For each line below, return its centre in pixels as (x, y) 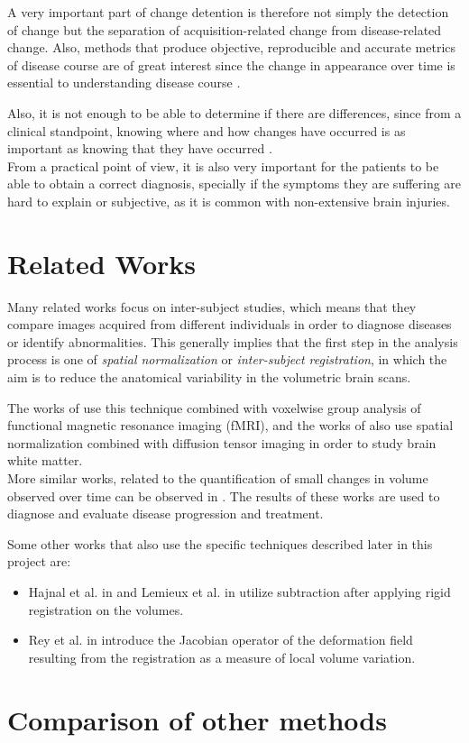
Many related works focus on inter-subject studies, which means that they (212, 306)
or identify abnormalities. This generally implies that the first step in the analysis (233, 341)
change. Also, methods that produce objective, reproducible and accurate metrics (232, 47)
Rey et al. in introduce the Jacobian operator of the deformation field (221, 640)
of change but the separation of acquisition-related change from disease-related (225, 29)
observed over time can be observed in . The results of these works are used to (224, 495)
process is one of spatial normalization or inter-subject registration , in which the (227, 359)
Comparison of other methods (197, 719)
